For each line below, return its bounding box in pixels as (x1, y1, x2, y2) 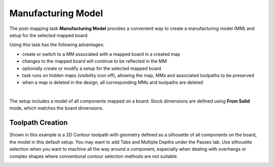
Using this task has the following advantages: (9, 42, 105, 48)
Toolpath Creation (9, 118, 68, 127)
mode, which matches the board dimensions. (9, 105, 104, 111)
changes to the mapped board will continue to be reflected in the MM (22, 58, 167, 64)
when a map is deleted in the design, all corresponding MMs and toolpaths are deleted (22, 79, 203, 86)
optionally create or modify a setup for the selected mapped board (22, 65, 161, 71)
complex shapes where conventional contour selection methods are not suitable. (9, 153, 179, 159)
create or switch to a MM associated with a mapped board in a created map (22, 51, 180, 57)
